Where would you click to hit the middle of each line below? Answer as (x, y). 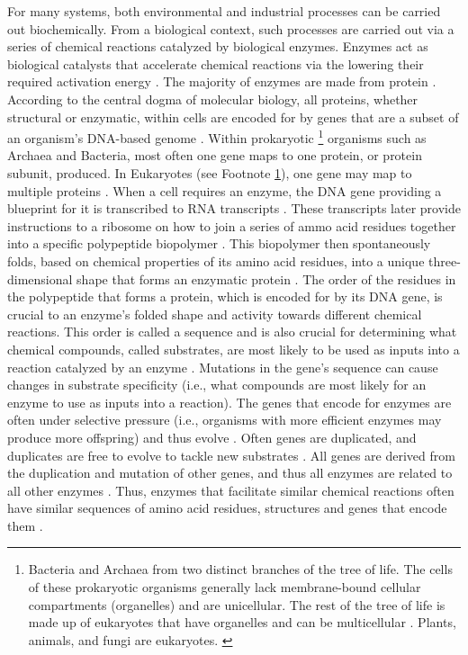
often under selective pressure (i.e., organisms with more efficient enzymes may (225, 420)
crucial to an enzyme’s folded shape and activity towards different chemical (215, 314)
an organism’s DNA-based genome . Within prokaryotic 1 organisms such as (217, 136)
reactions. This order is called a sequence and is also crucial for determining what (232, 332)
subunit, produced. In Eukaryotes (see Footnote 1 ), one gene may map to (210, 173)
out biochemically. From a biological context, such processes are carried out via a (231, 28)
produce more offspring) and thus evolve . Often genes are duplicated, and (212, 437)
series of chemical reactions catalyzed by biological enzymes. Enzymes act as (218, 46)
